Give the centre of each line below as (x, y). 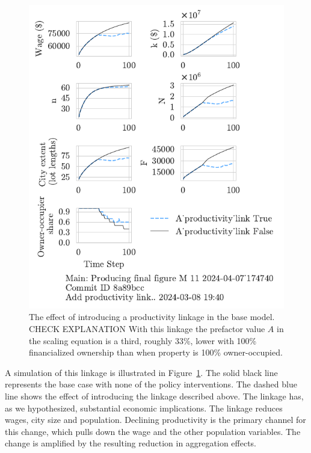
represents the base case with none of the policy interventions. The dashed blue (151, 384)
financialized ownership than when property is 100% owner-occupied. (156, 352)
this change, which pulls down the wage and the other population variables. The (153, 431)
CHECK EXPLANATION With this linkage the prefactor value (147, 328)
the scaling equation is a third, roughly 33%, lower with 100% (143, 340)
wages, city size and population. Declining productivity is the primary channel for (155, 420)
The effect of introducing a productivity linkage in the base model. (152, 317)
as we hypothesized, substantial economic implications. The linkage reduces (144, 408)
